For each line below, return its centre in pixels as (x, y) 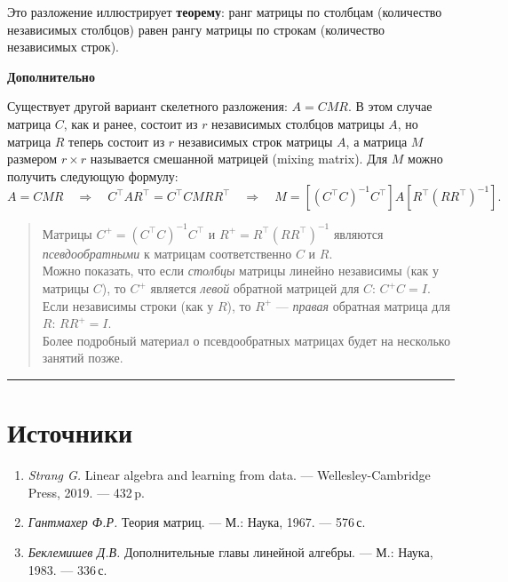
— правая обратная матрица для (363, 305)
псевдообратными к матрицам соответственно (167, 253)
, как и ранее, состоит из (131, 123)
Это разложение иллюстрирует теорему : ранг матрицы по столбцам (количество (225, 12)
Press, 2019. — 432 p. (86, 492)
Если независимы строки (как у (128, 305)
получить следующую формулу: (93, 175)
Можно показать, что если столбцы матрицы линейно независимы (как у (240, 271)
